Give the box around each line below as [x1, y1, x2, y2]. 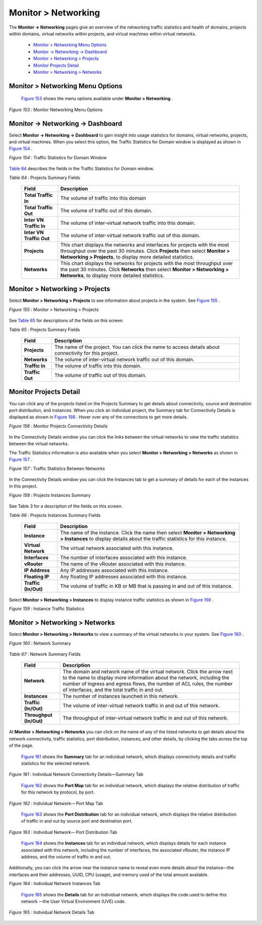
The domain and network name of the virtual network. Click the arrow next [62, 668, 233, 675]
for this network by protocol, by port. [21, 789, 95, 795]
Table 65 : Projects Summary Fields [9, 327, 80, 332]
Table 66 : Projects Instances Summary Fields [9, 512, 101, 518]
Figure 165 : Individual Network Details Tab [9, 909, 95, 915]
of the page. [9, 743, 33, 748]
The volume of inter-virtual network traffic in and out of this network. [62, 702, 220, 709]
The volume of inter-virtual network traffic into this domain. [60, 219, 196, 226]
